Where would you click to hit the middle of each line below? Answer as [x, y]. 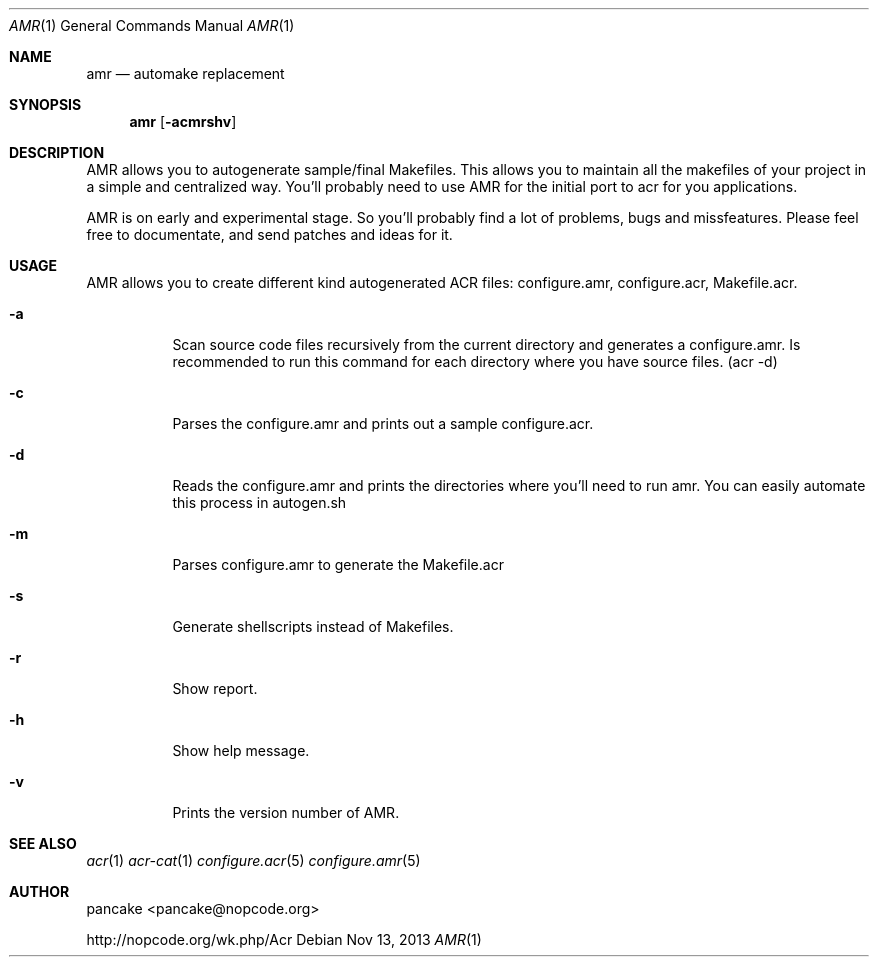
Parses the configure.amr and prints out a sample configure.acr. [383, 423]
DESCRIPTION [57, 152]
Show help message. [241, 750]
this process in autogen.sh [259, 502]
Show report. [215, 688]
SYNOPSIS [45, 104]
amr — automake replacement [185, 73]
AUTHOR [39, 891]
